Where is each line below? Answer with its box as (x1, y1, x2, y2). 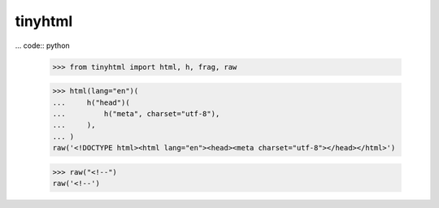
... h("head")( (52, 97, 130, 107)
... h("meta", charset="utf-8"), (52, 109, 220, 118)
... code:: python (15, 41, 71, 50)
